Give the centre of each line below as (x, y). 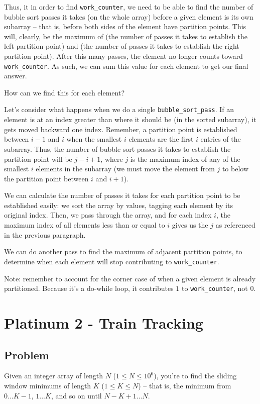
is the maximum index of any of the (185, 159)
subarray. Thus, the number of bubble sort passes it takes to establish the (117, 148)
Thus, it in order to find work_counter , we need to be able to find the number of (129, 7)
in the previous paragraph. (45, 234)
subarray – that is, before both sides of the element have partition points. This (125, 26)
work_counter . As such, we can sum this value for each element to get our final (126, 66)
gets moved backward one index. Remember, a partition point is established (121, 129)
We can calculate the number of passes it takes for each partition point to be (122, 195)
